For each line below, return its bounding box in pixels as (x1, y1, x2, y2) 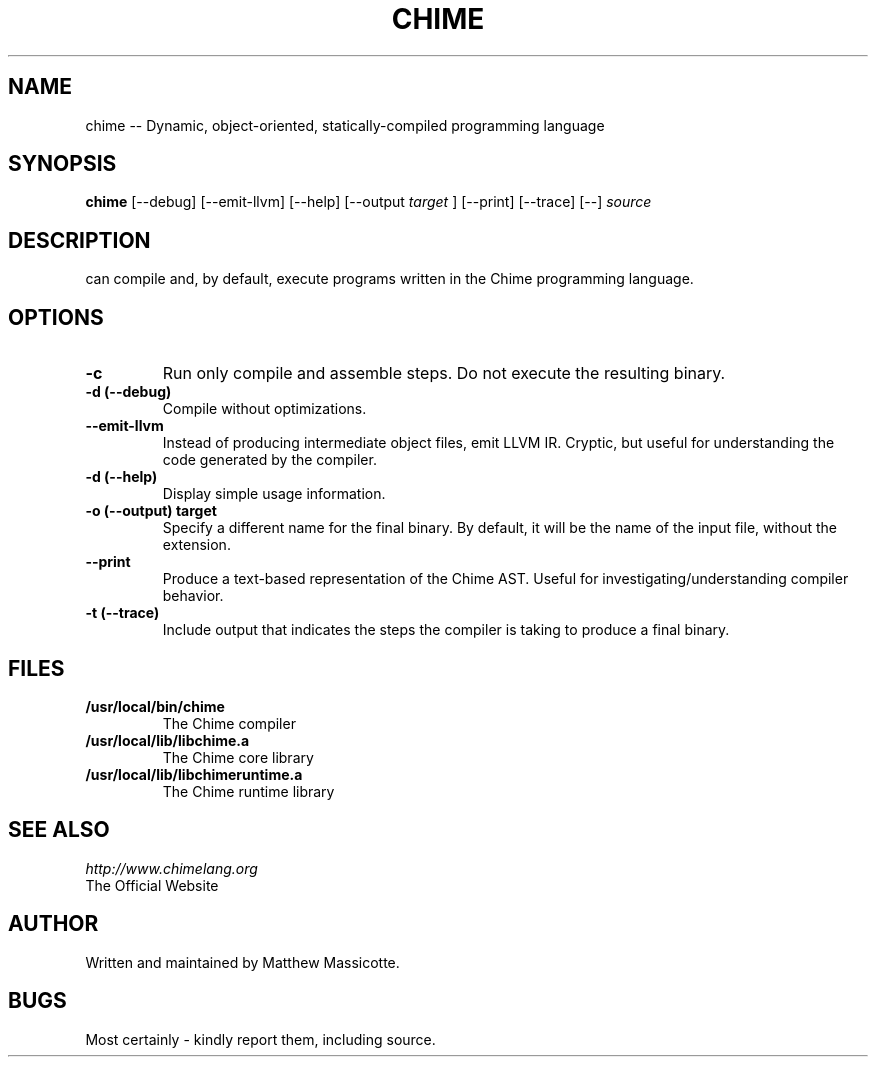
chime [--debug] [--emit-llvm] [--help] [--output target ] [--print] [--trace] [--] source (85, 193, 652, 211)
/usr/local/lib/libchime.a (85, 731, 250, 749)
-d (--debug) (85, 383, 172, 401)
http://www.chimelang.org (85, 859, 258, 877)
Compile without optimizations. (162, 400, 367, 418)
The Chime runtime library (162, 782, 335, 800)
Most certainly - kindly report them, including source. (85, 1030, 436, 1048)
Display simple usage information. (162, 485, 386, 503)
